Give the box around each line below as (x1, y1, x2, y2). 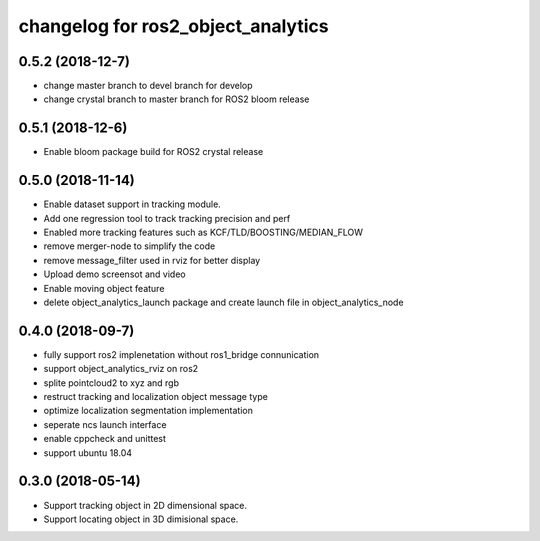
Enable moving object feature (43, 282, 165, 294)
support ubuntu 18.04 (43, 446, 133, 459)
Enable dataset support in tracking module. (43, 198, 222, 210)
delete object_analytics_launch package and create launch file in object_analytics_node (43, 296, 404, 308)
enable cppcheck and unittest (43, 433, 167, 445)
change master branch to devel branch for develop (43, 80, 254, 92)
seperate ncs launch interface (43, 418, 167, 430)
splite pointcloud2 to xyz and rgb (43, 376, 180, 389)
